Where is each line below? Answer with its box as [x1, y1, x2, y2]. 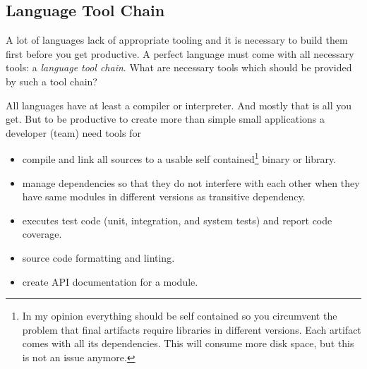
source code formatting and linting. [22, 250, 175, 265]
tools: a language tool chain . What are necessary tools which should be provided [6, 60, 352, 75]
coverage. [22, 226, 62, 241]
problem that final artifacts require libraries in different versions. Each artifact [22, 322, 361, 337]
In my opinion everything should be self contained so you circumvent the [22, 308, 337, 323]
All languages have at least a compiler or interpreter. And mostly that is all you [6, 97, 352, 112]
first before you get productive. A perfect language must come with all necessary [6, 46, 354, 61]
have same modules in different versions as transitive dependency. [22, 189, 306, 204]
